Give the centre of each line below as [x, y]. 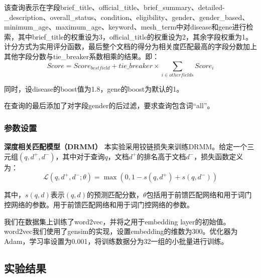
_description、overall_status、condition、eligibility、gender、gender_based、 [127, 17]
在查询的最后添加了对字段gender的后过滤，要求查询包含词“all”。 [109, 105]
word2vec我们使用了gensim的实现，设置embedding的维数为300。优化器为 [121, 231]
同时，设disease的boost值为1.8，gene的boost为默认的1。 [94, 88]
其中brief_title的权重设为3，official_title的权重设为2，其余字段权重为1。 [135, 36]
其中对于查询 [84, 156]
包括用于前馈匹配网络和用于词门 [199, 195]
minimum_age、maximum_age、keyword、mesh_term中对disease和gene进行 [125, 27]
